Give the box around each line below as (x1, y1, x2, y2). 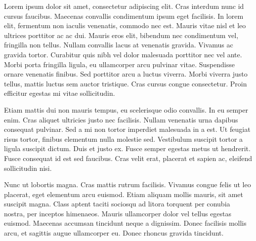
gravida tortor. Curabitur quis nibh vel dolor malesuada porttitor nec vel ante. (4, 49, 242, 59)
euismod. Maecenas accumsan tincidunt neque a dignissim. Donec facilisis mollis (4, 218, 247, 228)
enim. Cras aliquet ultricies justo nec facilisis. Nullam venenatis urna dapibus (4, 114, 238, 124)
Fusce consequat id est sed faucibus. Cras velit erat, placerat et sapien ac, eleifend (4, 153, 253, 163)
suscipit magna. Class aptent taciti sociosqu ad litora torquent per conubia (4, 199, 230, 209)
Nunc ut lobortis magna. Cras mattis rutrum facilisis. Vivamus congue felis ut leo (4, 179, 251, 190)
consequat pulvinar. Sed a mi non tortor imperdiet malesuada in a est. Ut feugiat (4, 124, 251, 134)
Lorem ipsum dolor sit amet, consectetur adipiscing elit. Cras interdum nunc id (4, 1, 244, 11)
